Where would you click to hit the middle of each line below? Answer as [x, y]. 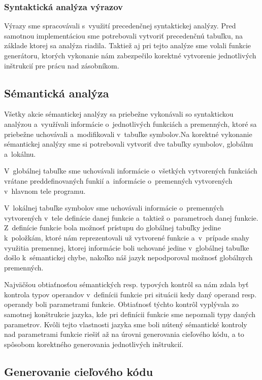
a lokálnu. [20, 153]
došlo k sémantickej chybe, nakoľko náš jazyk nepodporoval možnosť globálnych [128, 257]
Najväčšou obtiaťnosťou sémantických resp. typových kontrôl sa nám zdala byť [126, 284]
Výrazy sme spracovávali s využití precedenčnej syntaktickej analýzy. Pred [120, 26]
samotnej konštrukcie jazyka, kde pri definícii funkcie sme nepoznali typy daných [130, 314]
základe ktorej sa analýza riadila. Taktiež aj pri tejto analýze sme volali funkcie [127, 45]
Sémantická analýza [57, 93]
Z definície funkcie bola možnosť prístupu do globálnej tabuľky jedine [112, 228]
